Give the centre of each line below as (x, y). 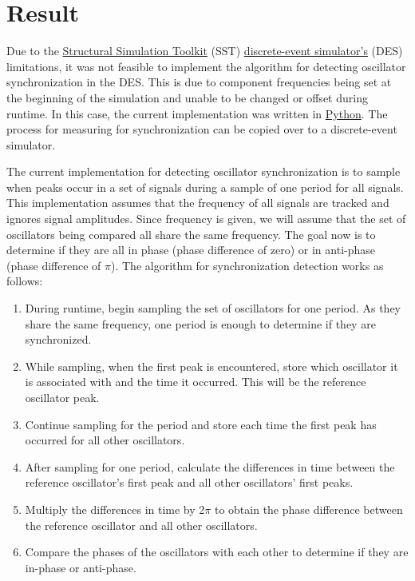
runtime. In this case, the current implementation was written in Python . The (197, 113)
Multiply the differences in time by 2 (115, 509)
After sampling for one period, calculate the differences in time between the (210, 466)
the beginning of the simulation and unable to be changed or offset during (187, 97)
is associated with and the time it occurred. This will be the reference (196, 382)
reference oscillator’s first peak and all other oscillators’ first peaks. (189, 482)
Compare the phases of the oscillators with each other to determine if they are (217, 552)
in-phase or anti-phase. (81, 567)
